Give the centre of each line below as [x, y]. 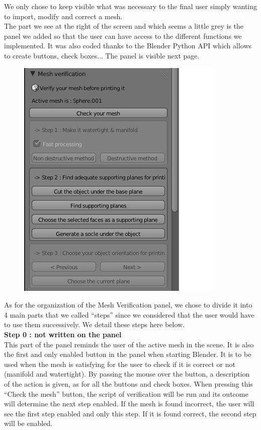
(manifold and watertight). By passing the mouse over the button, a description [127, 374]
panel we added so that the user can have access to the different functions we [123, 36]
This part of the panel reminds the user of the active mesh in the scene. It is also [129, 344]
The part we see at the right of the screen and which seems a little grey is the [124, 26]
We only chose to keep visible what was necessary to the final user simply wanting [131, 6]
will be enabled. [28, 423]
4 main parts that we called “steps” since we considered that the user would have [129, 314]
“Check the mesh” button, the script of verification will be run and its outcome [126, 393]
